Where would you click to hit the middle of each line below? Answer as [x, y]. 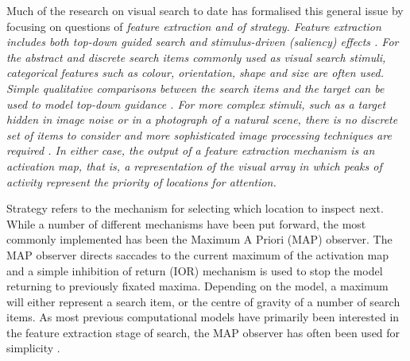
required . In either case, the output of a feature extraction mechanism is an [191, 150]
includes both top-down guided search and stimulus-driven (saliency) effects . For [203, 42]
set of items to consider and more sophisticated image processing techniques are [199, 134]
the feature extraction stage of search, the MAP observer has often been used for [203, 332]
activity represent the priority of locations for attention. [141, 181]
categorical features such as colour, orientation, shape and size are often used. [195, 73]
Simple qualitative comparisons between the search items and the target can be [195, 88]
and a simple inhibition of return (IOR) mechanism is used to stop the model [195, 270]
